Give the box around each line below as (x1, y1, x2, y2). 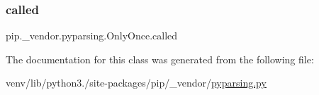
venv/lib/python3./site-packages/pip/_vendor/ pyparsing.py (6, 75, 267, 90)
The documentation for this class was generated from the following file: (6, 51, 314, 66)
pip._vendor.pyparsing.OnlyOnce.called (6, 28, 178, 43)
